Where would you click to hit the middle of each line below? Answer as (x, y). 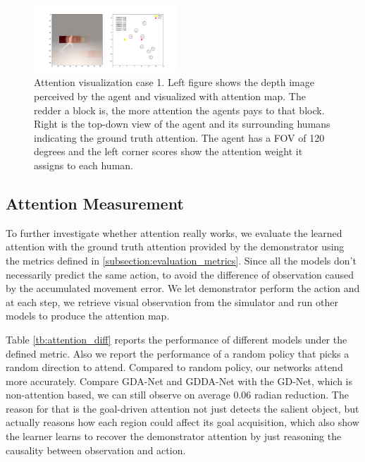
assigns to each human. (83, 165)
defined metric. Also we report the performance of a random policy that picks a (178, 353)
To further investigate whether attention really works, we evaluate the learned (174, 232)
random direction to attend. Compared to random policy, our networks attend (174, 367)
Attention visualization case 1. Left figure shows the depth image (174, 82)
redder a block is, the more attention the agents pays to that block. (179, 110)
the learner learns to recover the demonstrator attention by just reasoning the (174, 436)
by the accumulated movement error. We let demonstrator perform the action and (183, 288)
